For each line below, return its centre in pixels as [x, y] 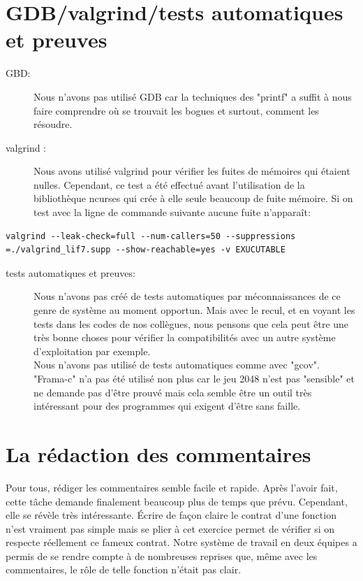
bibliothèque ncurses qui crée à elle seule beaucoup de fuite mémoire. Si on [193, 198]
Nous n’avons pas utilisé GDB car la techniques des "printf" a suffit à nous [193, 96]
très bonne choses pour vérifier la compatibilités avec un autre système [185, 337]
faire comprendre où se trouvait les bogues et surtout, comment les [176, 110]
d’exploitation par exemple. [92, 351]
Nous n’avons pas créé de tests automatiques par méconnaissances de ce [187, 296]
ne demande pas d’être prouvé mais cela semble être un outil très [173, 392]
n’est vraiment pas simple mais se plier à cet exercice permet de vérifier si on [170, 528]
